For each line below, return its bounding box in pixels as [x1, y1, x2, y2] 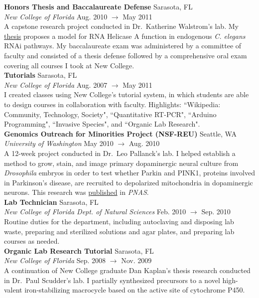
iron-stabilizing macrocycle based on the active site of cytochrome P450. [24, 285, 245, 295]
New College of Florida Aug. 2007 [4, 79, 108, 90]
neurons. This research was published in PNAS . [4, 187, 149, 197]
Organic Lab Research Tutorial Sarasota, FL [4, 245, 154, 256]
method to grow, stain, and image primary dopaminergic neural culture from [4, 157, 239, 168]
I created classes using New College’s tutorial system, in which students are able [4, 89, 249, 100]
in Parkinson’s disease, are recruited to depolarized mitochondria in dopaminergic [4, 177, 253, 187]
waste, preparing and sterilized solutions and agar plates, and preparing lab [4, 226, 235, 236]
